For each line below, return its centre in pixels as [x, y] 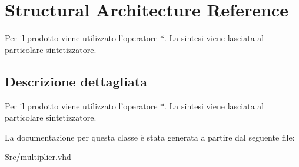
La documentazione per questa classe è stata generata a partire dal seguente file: [150, 137]
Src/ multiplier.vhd [38, 157]
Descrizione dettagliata [76, 81]
